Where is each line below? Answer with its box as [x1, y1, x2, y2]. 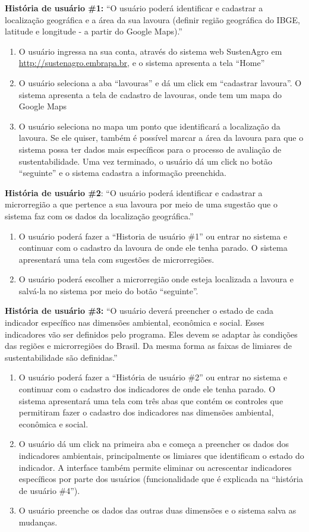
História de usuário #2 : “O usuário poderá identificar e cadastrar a [5, 186, 263, 199]
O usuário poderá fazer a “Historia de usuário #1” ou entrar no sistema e [18, 229, 288, 242]
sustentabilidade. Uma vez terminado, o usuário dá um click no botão [18, 155, 272, 167]
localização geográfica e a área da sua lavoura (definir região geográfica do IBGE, [5, 13, 300, 26]
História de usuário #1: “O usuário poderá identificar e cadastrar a [5, 2, 263, 14]
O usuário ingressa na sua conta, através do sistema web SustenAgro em [18, 45, 282, 57]
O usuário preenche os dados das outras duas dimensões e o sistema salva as [18, 504, 297, 517]
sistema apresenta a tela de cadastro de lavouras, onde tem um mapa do [18, 88, 282, 100]
